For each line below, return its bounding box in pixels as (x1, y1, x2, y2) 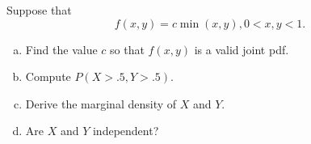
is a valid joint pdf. (194, 40, 289, 57)
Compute (25, 68, 71, 85)
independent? (92, 122, 159, 139)
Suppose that (6, 2, 72, 18)
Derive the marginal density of (25, 95, 177, 112)
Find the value (25, 40, 98, 57)
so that (110, 40, 145, 57)
